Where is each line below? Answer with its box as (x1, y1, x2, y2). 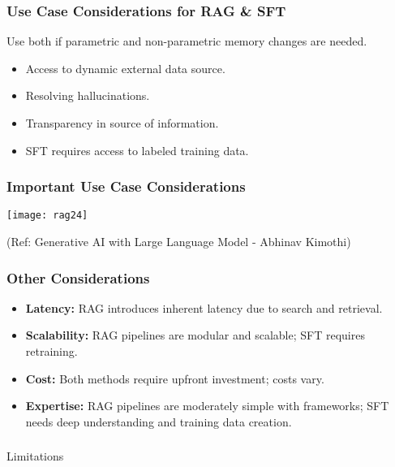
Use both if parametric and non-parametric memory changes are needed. (6, 32, 367, 50)
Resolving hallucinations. (25, 87, 150, 104)
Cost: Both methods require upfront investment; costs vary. (25, 370, 324, 387)
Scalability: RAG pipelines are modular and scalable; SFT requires (25, 326, 365, 344)
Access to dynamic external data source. (25, 59, 225, 76)
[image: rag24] (6, 210, 88, 222)
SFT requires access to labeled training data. (25, 141, 249, 158)
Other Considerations (6, 267, 150, 288)
